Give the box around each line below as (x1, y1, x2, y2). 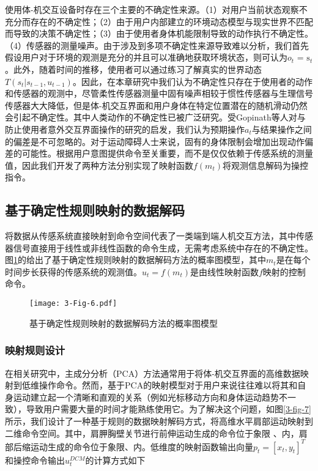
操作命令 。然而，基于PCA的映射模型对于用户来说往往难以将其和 (39, 379, 298, 391)
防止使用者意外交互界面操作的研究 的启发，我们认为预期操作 (5, 122, 245, 135)
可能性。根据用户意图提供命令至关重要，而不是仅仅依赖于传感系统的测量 (21, 147, 313, 160)
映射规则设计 (5, 343, 65, 358)
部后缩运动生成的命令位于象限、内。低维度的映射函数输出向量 (5, 440, 253, 453)
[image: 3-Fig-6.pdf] (29, 299, 117, 308)
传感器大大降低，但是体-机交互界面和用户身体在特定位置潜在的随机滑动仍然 (5, 98, 308, 111)
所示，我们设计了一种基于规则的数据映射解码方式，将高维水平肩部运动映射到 (5, 414, 313, 427)
